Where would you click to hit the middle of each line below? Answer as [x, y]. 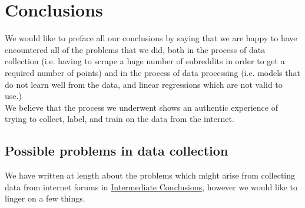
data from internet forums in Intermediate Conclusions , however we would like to [151, 186]
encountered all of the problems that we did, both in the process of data [135, 49]
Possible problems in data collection [117, 151]
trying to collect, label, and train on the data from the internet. [120, 119]
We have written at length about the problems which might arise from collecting [150, 175]
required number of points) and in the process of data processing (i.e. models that [152, 72]
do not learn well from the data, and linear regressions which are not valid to [144, 84]
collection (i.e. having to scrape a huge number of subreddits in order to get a [145, 61]
